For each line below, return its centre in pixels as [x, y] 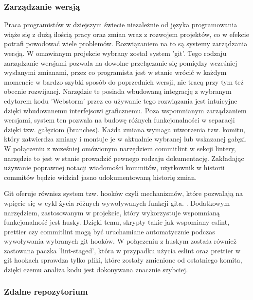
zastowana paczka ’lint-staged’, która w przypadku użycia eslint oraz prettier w [122, 250]
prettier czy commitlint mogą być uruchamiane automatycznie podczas [109, 231]
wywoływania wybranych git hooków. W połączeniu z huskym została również [120, 241]
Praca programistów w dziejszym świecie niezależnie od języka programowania [121, 25]
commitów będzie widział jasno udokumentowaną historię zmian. [100, 177]
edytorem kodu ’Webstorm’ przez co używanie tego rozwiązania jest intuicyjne [121, 100]
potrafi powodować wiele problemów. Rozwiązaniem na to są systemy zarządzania [126, 44]
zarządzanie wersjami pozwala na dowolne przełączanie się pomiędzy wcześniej [121, 62]
